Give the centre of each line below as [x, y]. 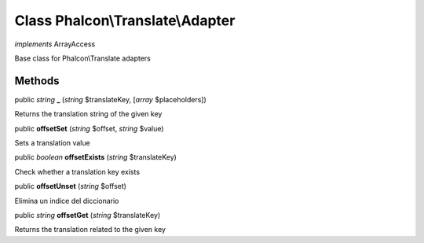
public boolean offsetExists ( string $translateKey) [95, 157]
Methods [37, 81]
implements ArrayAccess [55, 44]
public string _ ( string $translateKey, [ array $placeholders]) [111, 99]
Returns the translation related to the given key [90, 230]
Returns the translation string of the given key [88, 114]
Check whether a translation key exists [77, 171]
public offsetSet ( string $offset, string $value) [89, 128]
